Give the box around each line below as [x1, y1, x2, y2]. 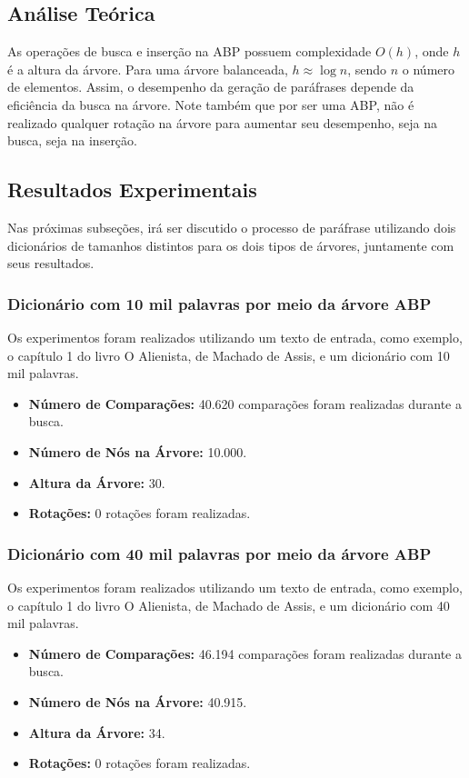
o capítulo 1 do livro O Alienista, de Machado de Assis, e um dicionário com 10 [7, 345, 450, 364]
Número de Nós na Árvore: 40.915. [28, 692, 247, 711]
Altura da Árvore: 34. [28, 723, 165, 742]
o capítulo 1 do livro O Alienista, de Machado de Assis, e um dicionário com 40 [7, 595, 450, 614]
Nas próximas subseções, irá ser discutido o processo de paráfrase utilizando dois [7, 217, 456, 236]
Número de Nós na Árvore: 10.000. [28, 442, 247, 461]
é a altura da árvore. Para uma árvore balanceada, [7, 59, 288, 78]
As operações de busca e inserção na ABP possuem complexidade [7, 42, 372, 61]
